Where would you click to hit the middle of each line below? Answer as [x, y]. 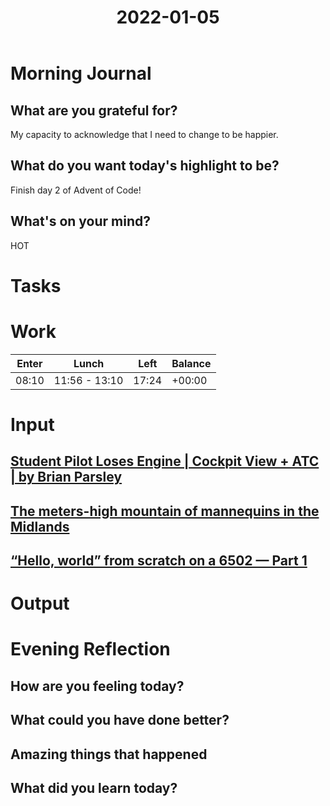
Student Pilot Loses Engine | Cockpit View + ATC [165, 461]
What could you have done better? [120, 720]
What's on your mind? [81, 221]
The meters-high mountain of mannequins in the [165, 511]
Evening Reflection [90, 649]
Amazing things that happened [109, 754]
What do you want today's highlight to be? [145, 166]
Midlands [40, 526]
